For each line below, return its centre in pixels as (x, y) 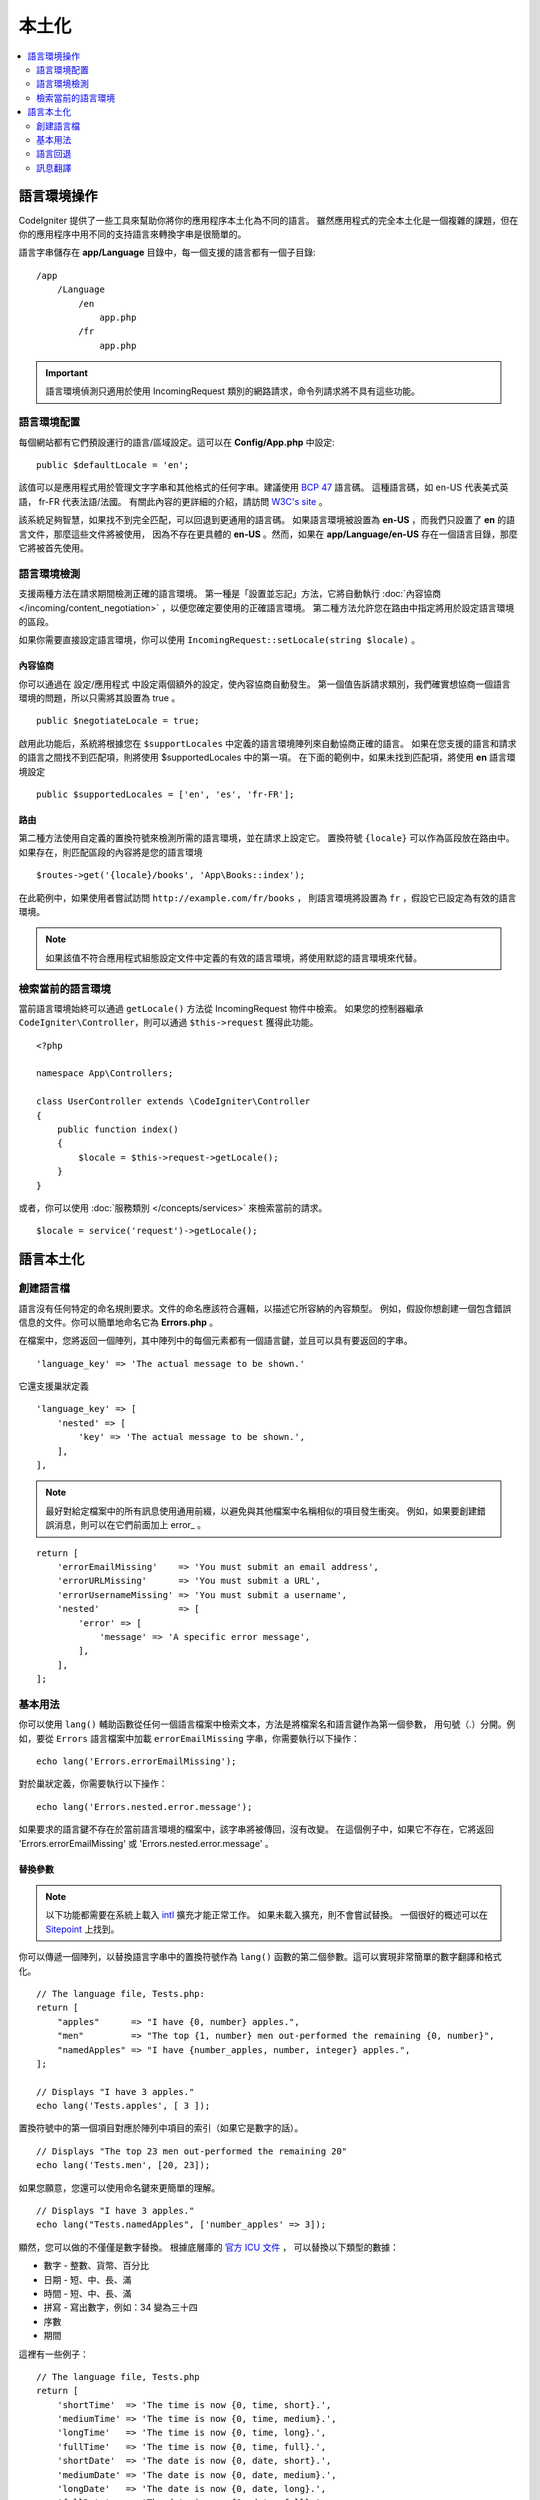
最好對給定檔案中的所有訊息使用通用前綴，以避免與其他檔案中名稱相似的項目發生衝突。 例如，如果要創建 (261, 1511)
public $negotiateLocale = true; (118, 721)
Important (67, 373)
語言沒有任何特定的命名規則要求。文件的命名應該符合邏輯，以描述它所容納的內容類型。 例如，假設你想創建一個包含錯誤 (265, 1308)
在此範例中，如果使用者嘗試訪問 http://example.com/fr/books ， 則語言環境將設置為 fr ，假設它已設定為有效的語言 (267, 897)
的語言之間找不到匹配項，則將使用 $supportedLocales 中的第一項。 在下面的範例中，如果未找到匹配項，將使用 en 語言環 (267, 757)
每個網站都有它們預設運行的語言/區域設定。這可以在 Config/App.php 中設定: (176, 442)
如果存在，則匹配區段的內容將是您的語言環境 (110, 852)
